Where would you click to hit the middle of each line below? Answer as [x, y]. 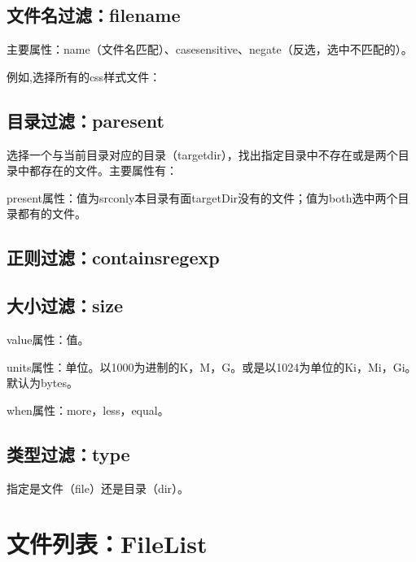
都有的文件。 [52, 213]
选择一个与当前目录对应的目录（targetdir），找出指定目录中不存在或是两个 [202, 154]
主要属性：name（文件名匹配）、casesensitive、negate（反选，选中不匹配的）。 [210, 49]
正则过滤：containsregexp [113, 257]
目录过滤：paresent [85, 120]
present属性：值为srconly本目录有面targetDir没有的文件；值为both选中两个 [202, 197]
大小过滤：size [65, 305]
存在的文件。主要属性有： [109, 170]
